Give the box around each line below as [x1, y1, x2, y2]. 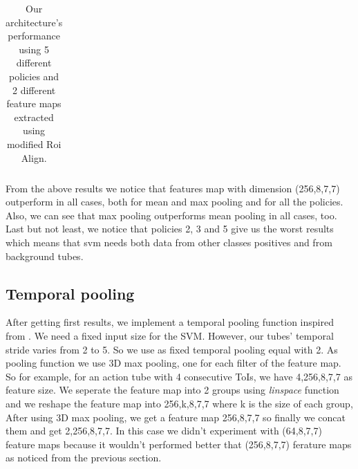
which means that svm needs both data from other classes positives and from [6, 235, 332, 249]
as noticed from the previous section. [6, 450, 162, 465]
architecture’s [6, 15, 63, 29]
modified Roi [6, 136, 62, 151]
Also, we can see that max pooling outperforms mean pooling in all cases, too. [6, 208, 337, 222]
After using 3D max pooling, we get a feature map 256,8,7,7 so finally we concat [6, 410, 346, 424]
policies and [9, 68, 59, 83]
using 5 [19, 42, 49, 56]
